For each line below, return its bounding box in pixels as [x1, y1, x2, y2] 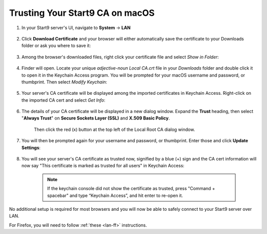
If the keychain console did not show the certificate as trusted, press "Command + [47, 186, 215, 192]
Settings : [21, 145, 41, 151]
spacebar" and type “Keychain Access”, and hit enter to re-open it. [47, 193, 183, 198]
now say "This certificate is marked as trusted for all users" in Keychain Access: [21, 163, 185, 169]
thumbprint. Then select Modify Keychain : [21, 79, 107, 85]
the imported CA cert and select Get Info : [21, 97, 106, 103]
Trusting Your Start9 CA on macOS [9, 7, 155, 18]
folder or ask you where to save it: [21, 42, 91, 49]
